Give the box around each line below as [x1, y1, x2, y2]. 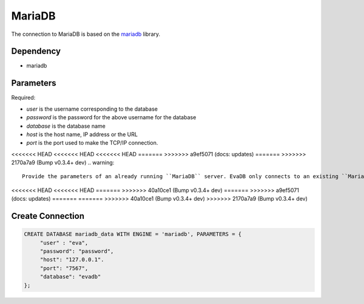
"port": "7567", [39, 264, 89, 272]
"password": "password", [39, 248, 114, 255]
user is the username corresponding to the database [26, 105, 158, 112]
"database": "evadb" [39, 274, 101, 280]
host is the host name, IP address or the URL [26, 131, 138, 138]
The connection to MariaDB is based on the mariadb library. [11, 30, 161, 38]
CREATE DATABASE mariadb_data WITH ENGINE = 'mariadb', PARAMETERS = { [24, 231, 242, 238]
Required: [11, 94, 36, 102]
